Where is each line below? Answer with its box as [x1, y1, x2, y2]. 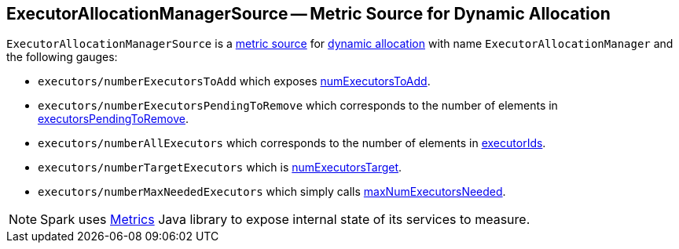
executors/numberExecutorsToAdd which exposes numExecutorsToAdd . [38, 74, 431, 88]
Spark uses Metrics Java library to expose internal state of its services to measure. [40, 211, 530, 228]
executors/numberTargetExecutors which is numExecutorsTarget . [38, 161, 402, 175]
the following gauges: [6, 50, 118, 64]
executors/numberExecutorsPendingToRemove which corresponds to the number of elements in [38, 99, 558, 113]
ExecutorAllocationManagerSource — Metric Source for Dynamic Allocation [6, 4, 611, 23]
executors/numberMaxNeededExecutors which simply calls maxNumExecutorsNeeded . [38, 185, 506, 199]
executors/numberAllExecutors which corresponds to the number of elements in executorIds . [38, 136, 546, 150]
